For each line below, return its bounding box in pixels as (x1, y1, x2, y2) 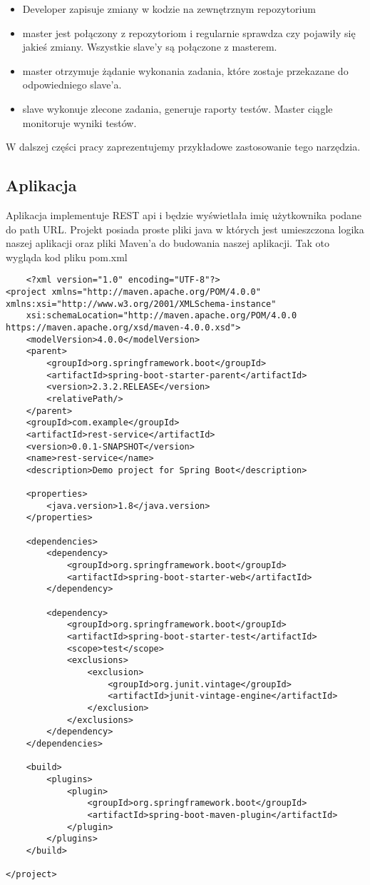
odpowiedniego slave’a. (22, 77, 122, 92)
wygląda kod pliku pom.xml (6, 249, 128, 264)
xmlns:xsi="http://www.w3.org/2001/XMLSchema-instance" (6, 298, 277, 309)
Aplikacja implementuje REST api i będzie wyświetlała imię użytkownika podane (6, 207, 362, 222)
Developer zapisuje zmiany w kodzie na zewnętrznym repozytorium (22, 1, 316, 16)
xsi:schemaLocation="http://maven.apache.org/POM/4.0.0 (26, 310, 297, 321)
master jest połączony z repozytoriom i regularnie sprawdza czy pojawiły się (22, 25, 356, 40)
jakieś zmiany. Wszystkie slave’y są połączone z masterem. (22, 39, 277, 54)
